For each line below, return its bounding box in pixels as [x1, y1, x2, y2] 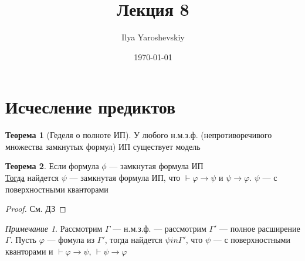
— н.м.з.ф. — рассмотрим [113, 222, 206, 234]
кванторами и [5, 245, 53, 257]
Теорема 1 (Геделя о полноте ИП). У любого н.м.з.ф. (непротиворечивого [5, 129, 272, 141]
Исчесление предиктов [5, 95, 176, 119]
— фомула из [47, 233, 95, 246]
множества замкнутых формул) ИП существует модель [5, 140, 201, 152]
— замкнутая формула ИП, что [69, 171, 181, 184]
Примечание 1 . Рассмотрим [5, 222, 103, 234]
